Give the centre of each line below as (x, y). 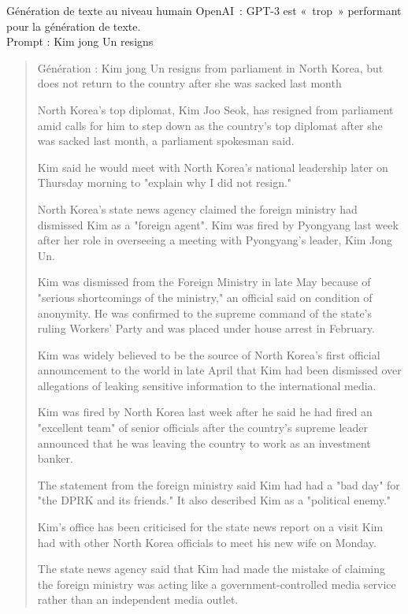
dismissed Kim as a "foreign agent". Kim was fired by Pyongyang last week (218, 224)
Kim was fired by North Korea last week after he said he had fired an (205, 412)
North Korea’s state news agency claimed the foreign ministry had (197, 208)
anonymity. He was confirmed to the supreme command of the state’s (205, 313)
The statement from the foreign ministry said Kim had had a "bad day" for (219, 484)
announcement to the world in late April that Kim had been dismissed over (219, 370)
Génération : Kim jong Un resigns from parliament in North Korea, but (210, 67)
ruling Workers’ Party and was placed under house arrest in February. (206, 328)
